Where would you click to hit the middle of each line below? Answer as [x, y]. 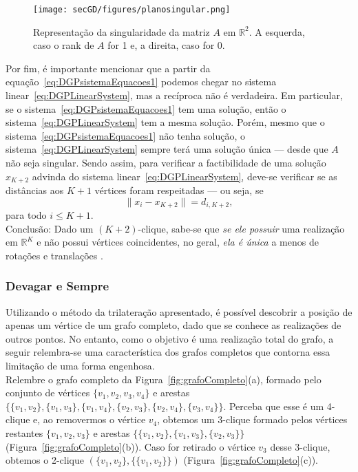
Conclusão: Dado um [50, 228]
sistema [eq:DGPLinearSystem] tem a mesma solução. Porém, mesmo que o [165, 122]
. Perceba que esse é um [274, 406]
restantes [24, 433]
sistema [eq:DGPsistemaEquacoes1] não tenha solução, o [126, 135]
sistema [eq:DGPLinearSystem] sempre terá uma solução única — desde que [167, 149]
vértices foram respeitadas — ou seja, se [179, 190]
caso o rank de [64, 45]
